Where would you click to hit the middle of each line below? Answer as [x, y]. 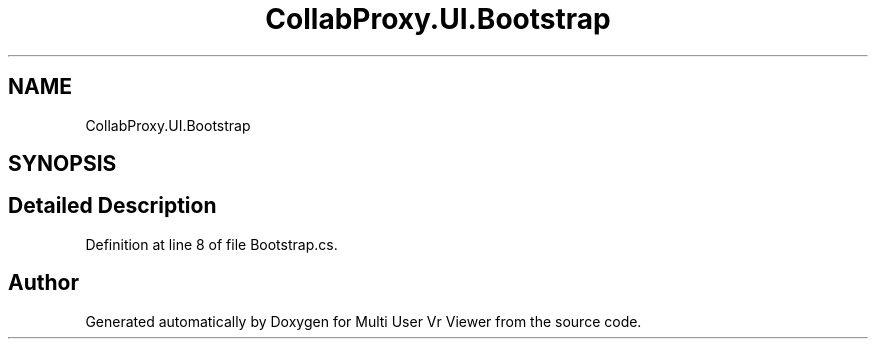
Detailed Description [112, 206]
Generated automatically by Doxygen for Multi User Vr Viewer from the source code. [363, 321]
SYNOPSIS [62, 164]
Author [43, 283]
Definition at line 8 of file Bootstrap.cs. [211, 244]
